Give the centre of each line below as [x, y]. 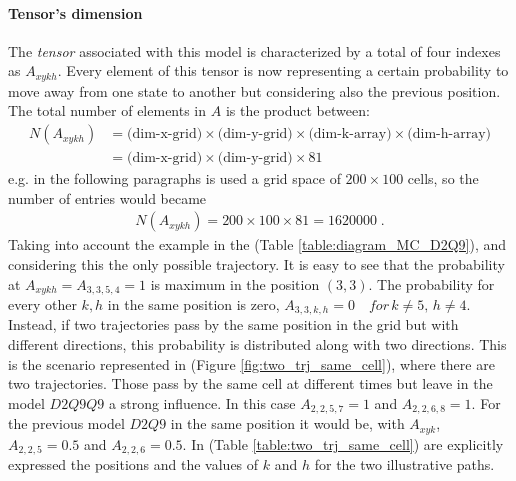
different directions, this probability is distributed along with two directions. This [257, 344]
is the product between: [297, 110]
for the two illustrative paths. [404, 464]
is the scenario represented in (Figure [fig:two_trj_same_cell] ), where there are [251, 363]
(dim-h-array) [449, 134]
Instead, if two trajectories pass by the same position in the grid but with [233, 324]
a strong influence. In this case [202, 402]
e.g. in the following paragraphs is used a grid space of [174, 178]
